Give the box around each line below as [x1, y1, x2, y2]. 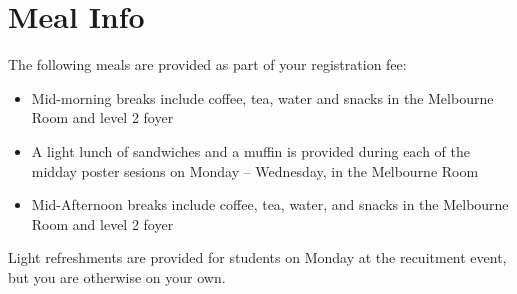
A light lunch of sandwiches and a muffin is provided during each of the [31, 140, 471, 161]
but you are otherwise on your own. [8, 266, 226, 287]
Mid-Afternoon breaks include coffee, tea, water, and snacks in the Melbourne [31, 194, 509, 215]
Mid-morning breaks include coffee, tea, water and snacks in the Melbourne [31, 87, 494, 108]
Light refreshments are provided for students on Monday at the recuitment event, [8, 247, 507, 268]
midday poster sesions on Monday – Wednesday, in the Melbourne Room [31, 160, 479, 181]
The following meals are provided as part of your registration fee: [8, 54, 407, 75]
